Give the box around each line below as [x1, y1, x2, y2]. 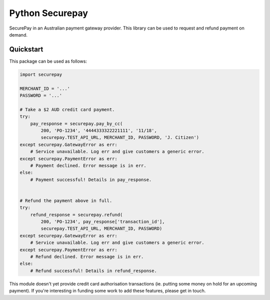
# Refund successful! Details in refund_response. [30, 268, 157, 273]
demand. [9, 32, 27, 38]
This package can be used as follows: [9, 58, 87, 64]
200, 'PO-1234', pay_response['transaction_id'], [40, 219, 165, 225]
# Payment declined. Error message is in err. [30, 163, 147, 168]
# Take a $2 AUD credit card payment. [19, 107, 115, 112]
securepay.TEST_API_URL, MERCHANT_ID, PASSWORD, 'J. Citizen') [40, 135, 199, 140]
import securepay [19, 72, 62, 77]
